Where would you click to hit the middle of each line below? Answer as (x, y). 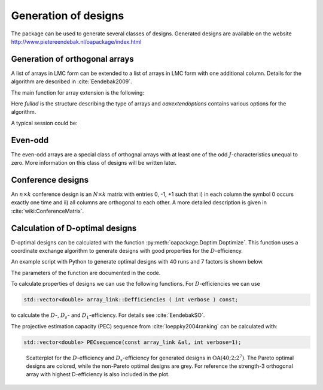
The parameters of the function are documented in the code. (86, 273)
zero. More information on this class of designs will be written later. (94, 163)
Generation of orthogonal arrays (72, 59)
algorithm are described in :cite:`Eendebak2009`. (71, 81)
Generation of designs (68, 16)
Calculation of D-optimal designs (74, 228)
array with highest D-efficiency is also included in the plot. (98, 374)
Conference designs (50, 180)
